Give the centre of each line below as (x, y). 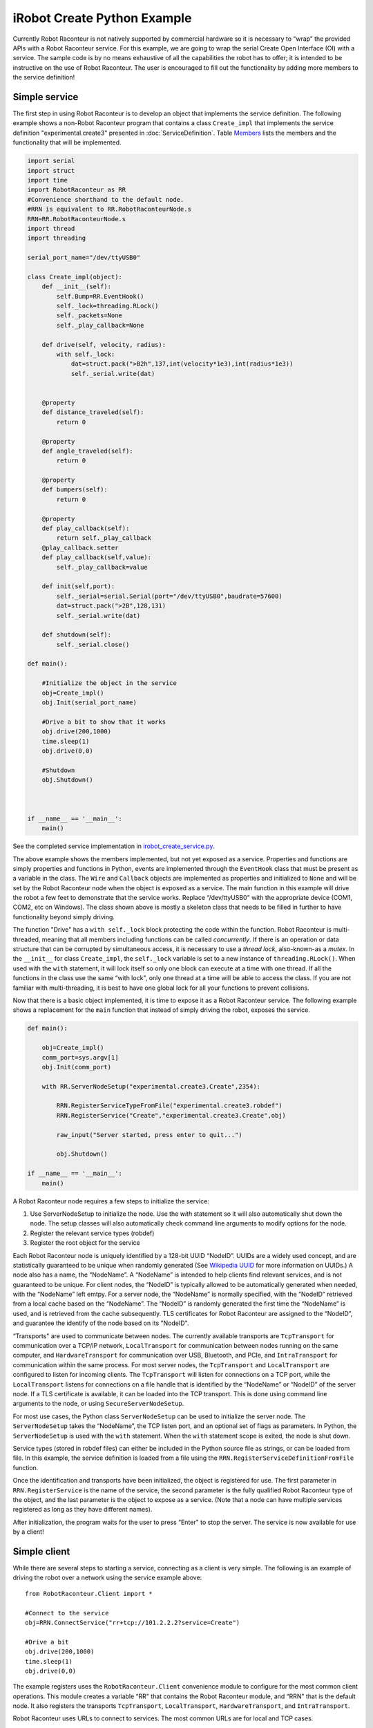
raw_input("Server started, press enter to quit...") (149, 1135)
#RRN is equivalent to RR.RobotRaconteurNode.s (109, 209)
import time (48, 180)
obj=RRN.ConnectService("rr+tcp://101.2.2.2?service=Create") (133, 1622)
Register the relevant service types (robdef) (92, 1233)
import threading (57, 238)
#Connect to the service (67, 1613)
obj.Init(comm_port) (77, 1067)
